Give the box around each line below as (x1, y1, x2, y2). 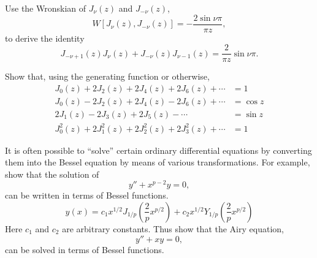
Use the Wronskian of (5, 2, 86, 14)
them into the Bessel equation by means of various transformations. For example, (5, 156, 310, 169)
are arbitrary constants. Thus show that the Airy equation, (62, 222, 284, 235)
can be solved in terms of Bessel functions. (5, 243, 164, 256)
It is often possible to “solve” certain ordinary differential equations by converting (5, 143, 312, 156)
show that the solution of (5, 167, 99, 180)
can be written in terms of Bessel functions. (5, 189, 169, 202)
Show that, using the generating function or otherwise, (5, 70, 210, 83)
